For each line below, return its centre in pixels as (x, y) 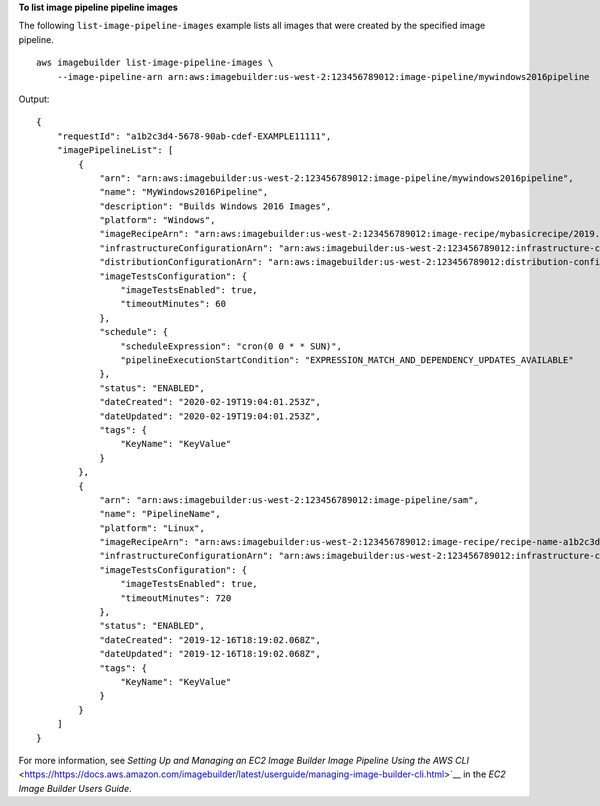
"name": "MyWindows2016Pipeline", (184, 192)
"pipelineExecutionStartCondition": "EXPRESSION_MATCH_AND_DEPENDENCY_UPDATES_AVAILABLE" (347, 359)
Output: (34, 99)
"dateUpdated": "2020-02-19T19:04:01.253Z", (210, 416)
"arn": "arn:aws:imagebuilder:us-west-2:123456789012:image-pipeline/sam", (289, 499)
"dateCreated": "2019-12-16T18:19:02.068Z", (210, 639)
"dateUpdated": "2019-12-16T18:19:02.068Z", (210, 654)
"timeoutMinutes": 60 (173, 304)
